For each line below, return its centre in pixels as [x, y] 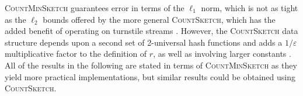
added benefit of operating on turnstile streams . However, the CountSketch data [151, 31]
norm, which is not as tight [250, 8]
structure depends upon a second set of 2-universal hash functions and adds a [144, 42]
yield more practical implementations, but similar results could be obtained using [150, 76]
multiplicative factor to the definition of [76, 54]
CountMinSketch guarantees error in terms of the [95, 8]
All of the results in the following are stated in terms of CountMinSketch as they [151, 65]
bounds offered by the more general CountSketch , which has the [159, 19]
